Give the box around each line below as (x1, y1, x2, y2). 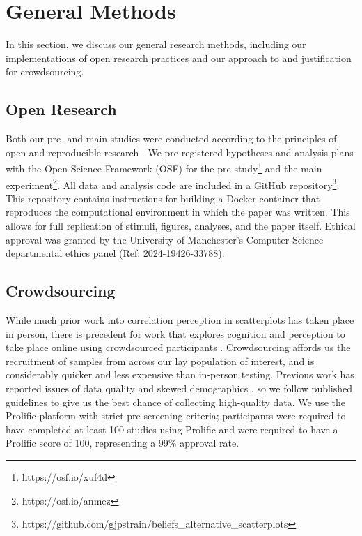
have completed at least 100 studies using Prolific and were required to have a (6, 422, 338, 436)
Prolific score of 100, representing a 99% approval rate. (6, 435, 239, 450)
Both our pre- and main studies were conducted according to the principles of (6, 131, 337, 146)
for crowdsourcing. (6, 64, 84, 79)
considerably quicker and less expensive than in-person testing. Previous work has (6, 367, 354, 382)
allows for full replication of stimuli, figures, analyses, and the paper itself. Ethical (6, 218, 356, 232)
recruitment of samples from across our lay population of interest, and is (6, 353, 315, 368)
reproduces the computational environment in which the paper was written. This (6, 204, 350, 219)
